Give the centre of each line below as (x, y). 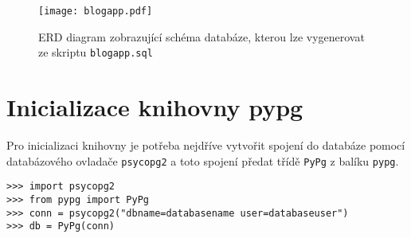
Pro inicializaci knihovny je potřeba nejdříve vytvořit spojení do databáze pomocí (206, 145)
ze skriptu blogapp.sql (96, 52)
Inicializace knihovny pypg (155, 107)
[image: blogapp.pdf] (96, 11)
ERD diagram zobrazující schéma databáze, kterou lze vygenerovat (202, 36)
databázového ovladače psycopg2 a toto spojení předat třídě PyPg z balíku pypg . (203, 160)
